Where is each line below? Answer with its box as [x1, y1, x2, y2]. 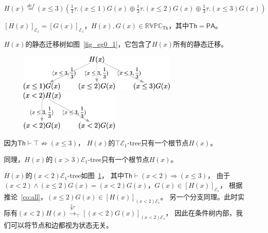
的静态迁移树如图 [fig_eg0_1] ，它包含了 [25, 39, 152, 49]
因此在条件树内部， [175, 208, 236, 218]
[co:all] [21, 192, 40, 202]
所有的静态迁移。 [173, 39, 228, 49]
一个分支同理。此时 [176, 192, 238, 202]
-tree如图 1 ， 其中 [67, 170, 125, 180]
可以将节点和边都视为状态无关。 [10, 220, 113, 230]
